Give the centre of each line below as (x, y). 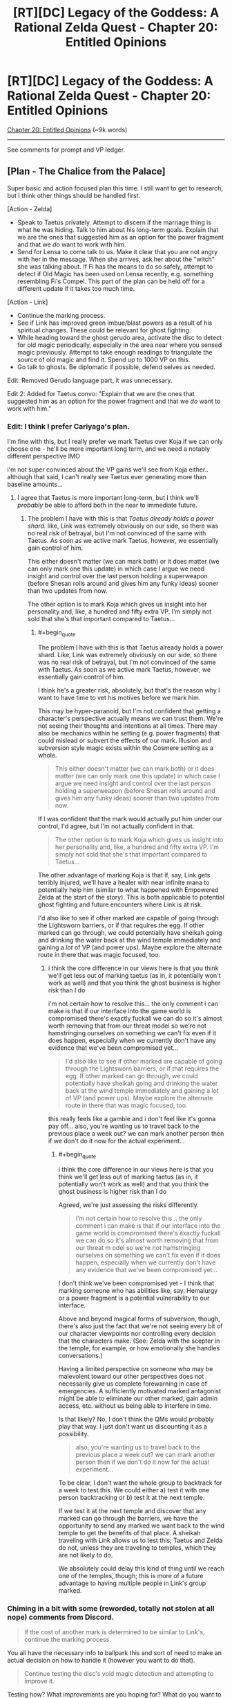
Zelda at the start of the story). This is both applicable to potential (131, 897)
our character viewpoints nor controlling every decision (137, 1333)
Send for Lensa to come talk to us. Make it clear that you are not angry (117, 251)
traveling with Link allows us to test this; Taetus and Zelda (141, 1540)
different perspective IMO (44, 456)
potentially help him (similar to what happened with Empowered (128, 890)
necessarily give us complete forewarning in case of (133, 1384)
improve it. (39, 1681)
